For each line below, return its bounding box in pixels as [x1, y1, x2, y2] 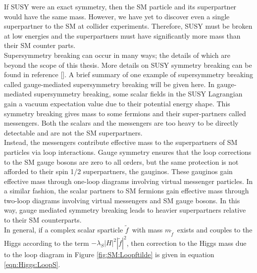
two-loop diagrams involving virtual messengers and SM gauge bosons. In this [4, 195, 240, 205]
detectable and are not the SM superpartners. [4, 127, 143, 137]
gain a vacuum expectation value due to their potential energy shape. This [4, 98, 230, 108]
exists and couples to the [177, 224, 253, 234]
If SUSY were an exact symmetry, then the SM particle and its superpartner [4, 1, 237, 11]
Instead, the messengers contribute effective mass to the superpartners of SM [4, 137, 238, 147]
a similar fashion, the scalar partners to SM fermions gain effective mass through [4, 185, 249, 196]
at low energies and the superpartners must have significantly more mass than [4, 30, 241, 41]
